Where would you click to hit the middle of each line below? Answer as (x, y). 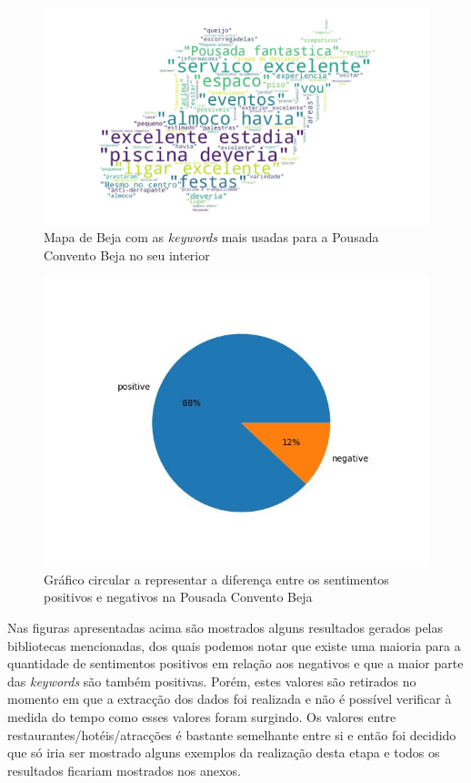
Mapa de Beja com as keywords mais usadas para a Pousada (211, 237)
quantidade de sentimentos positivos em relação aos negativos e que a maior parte (235, 663)
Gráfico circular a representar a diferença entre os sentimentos (216, 579)
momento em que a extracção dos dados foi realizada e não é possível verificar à (230, 699)
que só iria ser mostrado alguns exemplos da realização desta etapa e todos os (224, 752)
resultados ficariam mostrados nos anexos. (124, 770)
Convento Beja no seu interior (127, 254)
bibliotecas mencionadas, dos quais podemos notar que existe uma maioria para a (234, 645)
